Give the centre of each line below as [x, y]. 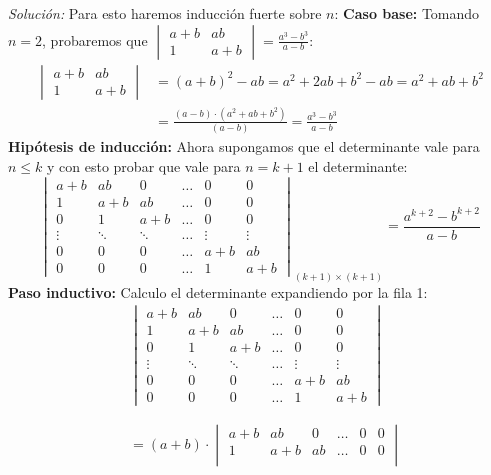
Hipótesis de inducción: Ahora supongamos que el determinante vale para [244, 146]
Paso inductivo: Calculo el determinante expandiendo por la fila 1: [218, 291]
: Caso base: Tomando [407, 13]
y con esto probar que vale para [144, 165]
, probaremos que [95, 39]
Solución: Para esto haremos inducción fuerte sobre [165, 13]
